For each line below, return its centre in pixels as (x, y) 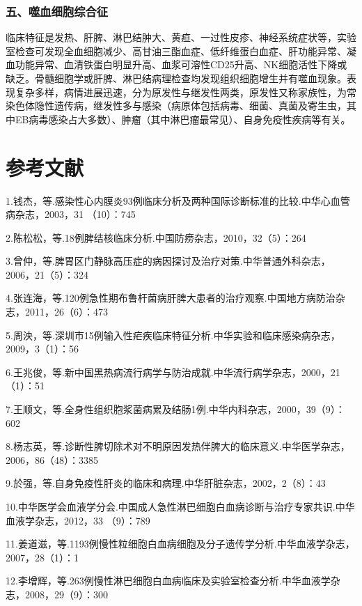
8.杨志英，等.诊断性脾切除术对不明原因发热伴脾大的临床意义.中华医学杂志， (178, 446)
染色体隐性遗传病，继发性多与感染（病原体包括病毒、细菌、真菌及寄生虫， (176, 106)
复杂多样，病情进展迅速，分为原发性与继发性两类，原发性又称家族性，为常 (186, 92)
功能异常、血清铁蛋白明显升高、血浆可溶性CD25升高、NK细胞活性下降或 (181, 64)
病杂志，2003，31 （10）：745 (71, 214)
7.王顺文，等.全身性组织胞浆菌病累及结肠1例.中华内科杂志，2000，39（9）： (175, 409)
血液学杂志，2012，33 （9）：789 (78, 520)
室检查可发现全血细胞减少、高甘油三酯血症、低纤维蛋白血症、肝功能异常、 (176, 50)
